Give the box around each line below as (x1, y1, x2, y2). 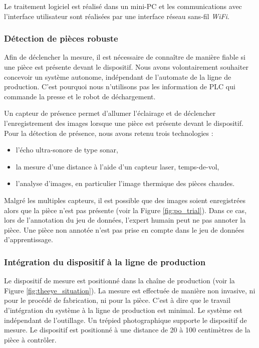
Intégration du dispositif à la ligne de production (4, 255, 206, 268)
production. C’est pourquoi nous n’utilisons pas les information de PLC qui (4, 81, 235, 92)
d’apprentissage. (4, 234, 53, 245)
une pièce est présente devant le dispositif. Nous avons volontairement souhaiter (4, 62, 248, 72)
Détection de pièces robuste (4, 32, 118, 45)
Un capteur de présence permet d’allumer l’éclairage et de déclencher (4, 108, 216, 118)
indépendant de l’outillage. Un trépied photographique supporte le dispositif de (4, 314, 247, 325)
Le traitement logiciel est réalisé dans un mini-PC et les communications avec (4, 1, 242, 11)
